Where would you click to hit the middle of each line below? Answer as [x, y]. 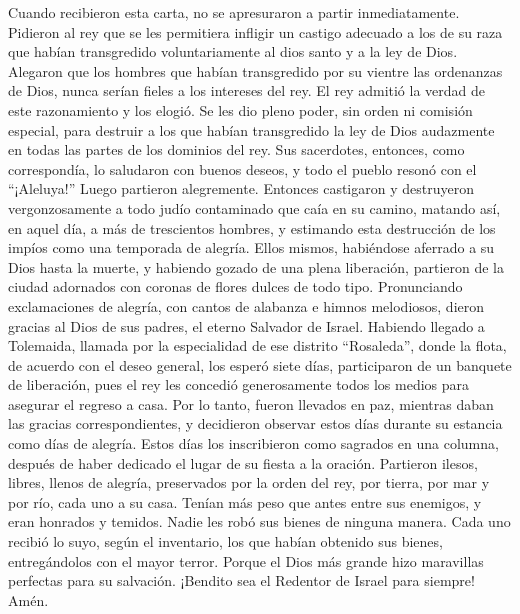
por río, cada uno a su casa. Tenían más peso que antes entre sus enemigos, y [245, 501]
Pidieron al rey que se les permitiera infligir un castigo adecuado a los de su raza [255, 31]
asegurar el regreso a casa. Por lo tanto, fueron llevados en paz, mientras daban [251, 403]
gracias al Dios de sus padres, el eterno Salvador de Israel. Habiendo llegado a [246, 325]
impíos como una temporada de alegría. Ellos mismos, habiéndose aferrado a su [251, 247]
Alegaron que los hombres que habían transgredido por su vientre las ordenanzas [255, 70]
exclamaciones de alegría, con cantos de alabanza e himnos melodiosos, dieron [246, 305]
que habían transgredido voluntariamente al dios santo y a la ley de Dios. [233, 51]
